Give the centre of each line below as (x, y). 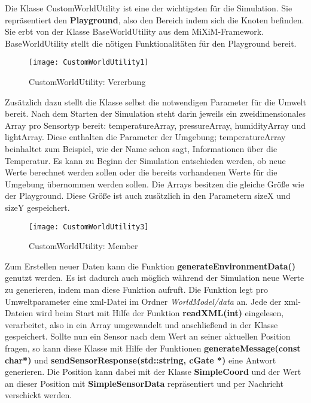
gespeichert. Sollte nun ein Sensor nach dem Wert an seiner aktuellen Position (148, 336)
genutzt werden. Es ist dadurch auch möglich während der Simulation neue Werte (155, 278)
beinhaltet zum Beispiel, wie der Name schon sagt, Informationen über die (141, 149)
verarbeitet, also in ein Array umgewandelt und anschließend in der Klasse (141, 324)
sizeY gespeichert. (37, 207)
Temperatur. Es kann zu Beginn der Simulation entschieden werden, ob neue (145, 160)
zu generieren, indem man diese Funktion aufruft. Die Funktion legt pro (136, 289)
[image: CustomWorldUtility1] (89, 63)
